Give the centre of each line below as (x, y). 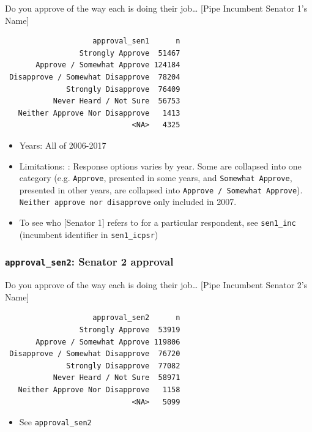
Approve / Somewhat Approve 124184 (108, 65)
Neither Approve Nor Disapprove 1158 (99, 389)
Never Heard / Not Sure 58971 (117, 378)
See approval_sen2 (55, 422)
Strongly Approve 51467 (130, 53)
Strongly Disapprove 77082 (123, 366)
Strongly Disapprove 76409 (123, 89)
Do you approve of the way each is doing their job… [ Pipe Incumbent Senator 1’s (156, 8)
